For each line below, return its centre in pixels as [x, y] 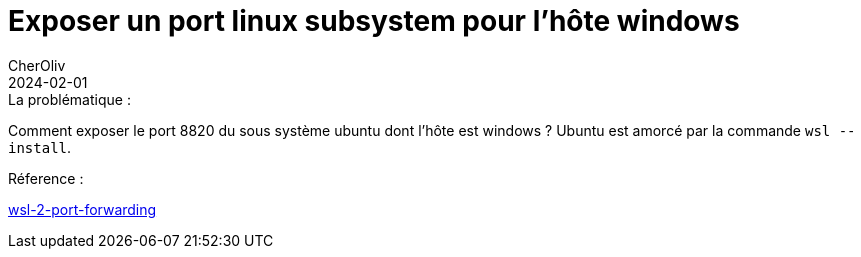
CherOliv [37, 65]
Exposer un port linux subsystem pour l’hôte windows [374, 21]
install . [40, 147]
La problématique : [69, 99]
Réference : [46, 178]
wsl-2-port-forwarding [82, 209]
